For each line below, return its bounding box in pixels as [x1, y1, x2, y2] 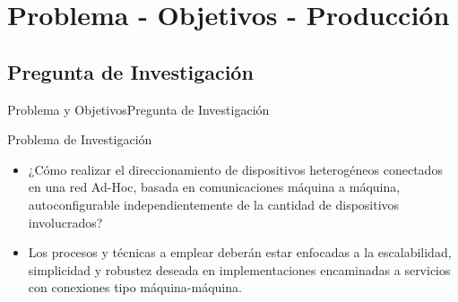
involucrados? [28, 212, 103, 231]
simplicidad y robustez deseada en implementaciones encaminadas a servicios [28, 260, 451, 279]
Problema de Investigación [7, 130, 152, 149]
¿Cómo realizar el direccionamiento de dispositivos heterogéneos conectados [28, 160, 443, 178]
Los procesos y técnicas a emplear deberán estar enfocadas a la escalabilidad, [28, 243, 452, 262]
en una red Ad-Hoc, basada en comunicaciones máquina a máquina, [28, 177, 401, 196]
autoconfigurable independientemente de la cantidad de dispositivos [28, 194, 400, 213]
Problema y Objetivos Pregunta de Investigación [7, 99, 270, 118]
